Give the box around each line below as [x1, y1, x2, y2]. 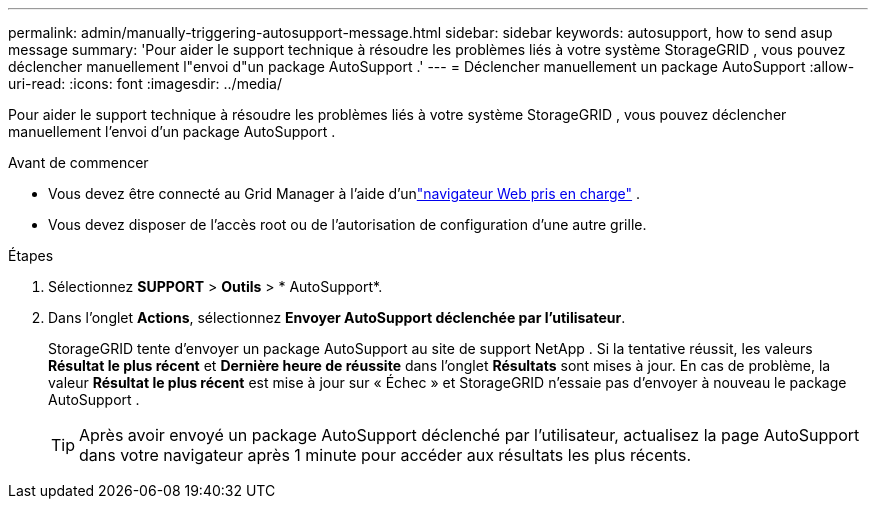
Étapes [8, 247, 54, 264]
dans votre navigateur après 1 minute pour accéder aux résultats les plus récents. [79, 445, 692, 465]
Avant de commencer [8, 154, 149, 171]
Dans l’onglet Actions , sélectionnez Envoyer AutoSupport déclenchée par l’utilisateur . [48, 309, 626, 326]
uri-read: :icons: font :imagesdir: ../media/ [8, 75, 282, 92]
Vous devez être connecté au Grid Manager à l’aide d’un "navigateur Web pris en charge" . [48, 185, 641, 202]
